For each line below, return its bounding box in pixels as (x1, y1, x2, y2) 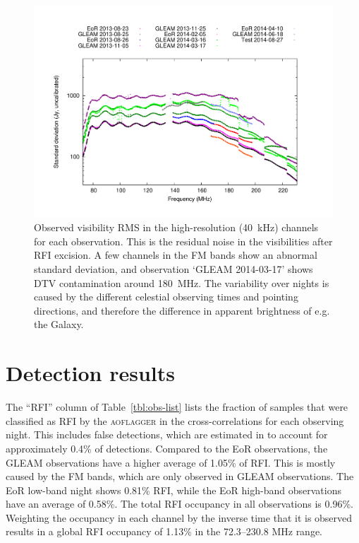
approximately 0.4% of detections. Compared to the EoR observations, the (6, 440, 328, 455)
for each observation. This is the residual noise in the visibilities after (34, 233, 333, 248)
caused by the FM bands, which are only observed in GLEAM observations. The (6, 469, 354, 484)
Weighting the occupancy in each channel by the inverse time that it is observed (6, 510, 353, 525)
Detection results (6, 358, 175, 387)
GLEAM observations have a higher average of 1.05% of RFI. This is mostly (6, 455, 336, 469)
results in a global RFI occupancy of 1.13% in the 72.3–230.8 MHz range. (6, 524, 323, 539)
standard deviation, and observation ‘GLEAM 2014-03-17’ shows (34, 262, 313, 276)
